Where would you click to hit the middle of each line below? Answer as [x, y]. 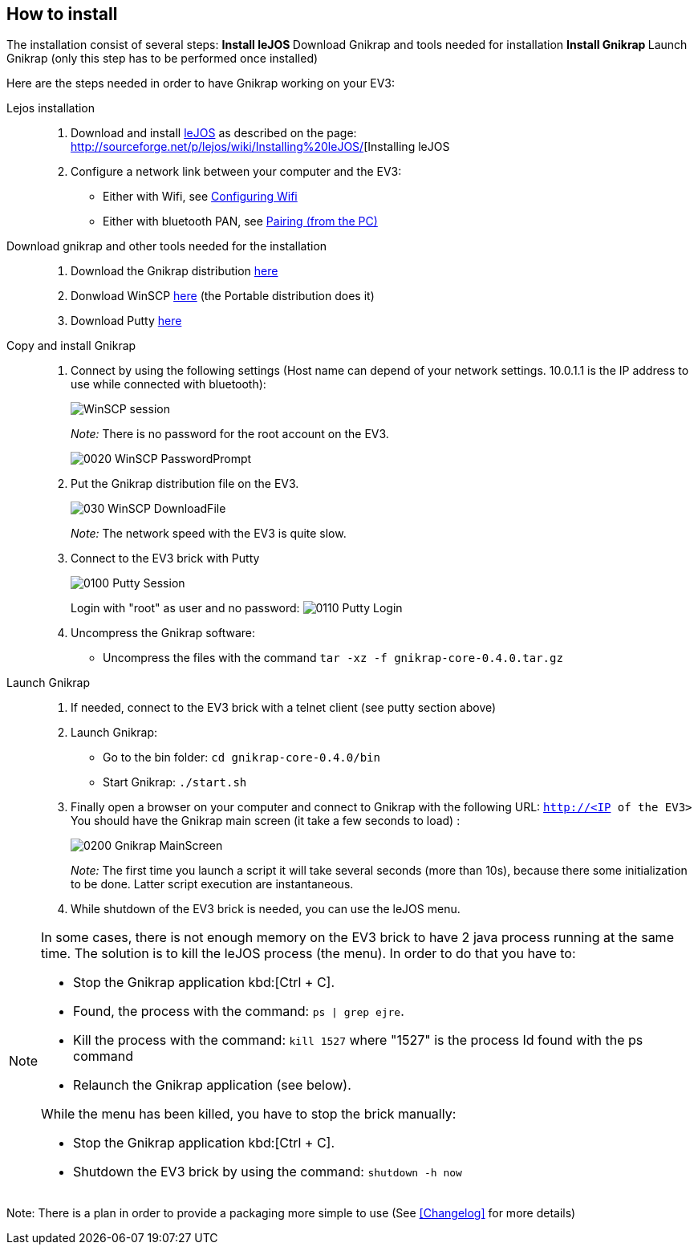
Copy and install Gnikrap [71, 346]
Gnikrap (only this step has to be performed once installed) [162, 59]
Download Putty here [126, 321]
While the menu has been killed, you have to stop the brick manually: [249, 1114]
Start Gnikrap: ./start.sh [175, 782]
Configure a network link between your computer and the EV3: [236, 172]
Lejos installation [51, 108]
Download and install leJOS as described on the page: [214, 133]
